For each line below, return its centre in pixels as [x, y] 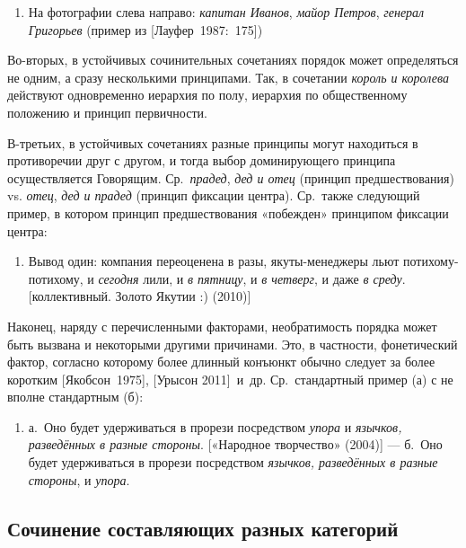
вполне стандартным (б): [75, 397]
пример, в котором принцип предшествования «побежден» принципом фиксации [228, 212]
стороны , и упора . [79, 479]
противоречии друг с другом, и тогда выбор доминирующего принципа [202, 160]
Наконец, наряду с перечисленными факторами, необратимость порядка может [222, 326]
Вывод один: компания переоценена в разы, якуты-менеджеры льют [214, 261]
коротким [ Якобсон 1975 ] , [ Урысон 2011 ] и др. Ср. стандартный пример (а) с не [230, 379]
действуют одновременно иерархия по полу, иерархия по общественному [207, 95]
